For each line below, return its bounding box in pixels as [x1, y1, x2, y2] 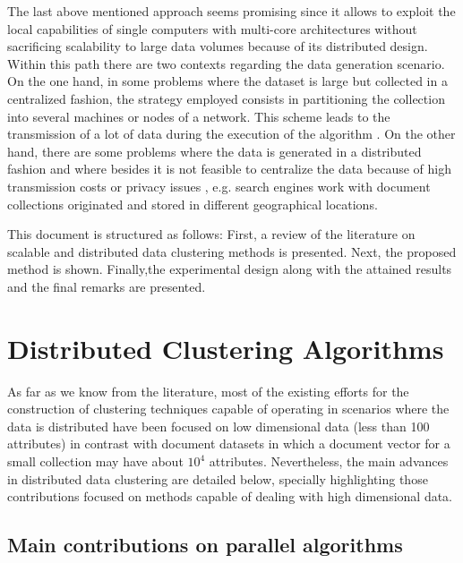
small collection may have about [7, 452, 184, 470]
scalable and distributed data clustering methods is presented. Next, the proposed [7, 242, 457, 260]
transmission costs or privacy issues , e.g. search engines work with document [7, 176, 431, 195]
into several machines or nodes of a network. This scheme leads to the [7, 107, 390, 125]
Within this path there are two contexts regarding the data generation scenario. [7, 54, 445, 73]
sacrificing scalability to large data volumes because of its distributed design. [7, 37, 428, 55]
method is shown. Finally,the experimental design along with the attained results [7, 260, 452, 278]
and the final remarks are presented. [7, 277, 206, 295]
